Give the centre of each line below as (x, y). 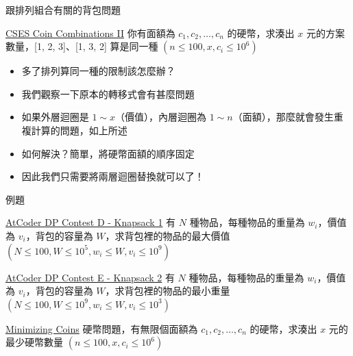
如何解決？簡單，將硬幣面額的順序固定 (108, 153)
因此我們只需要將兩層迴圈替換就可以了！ (113, 176)
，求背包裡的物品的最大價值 (168, 235)
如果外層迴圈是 (55, 117)
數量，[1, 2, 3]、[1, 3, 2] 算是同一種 (82, 46)
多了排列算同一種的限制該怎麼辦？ (98, 71)
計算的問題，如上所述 (79, 130)
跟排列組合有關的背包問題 (63, 10)
